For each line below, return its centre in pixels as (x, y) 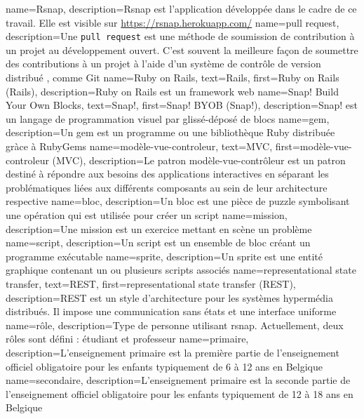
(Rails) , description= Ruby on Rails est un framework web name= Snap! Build (172, 91)
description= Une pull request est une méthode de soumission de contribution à (180, 36)
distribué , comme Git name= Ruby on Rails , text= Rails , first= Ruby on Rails (173, 78)
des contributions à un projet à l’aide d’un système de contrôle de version (163, 64)
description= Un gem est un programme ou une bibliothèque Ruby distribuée (170, 132)
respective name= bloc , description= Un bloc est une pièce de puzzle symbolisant (178, 201)
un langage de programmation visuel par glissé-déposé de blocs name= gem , (168, 118)
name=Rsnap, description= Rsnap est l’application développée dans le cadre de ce (181, 8)
